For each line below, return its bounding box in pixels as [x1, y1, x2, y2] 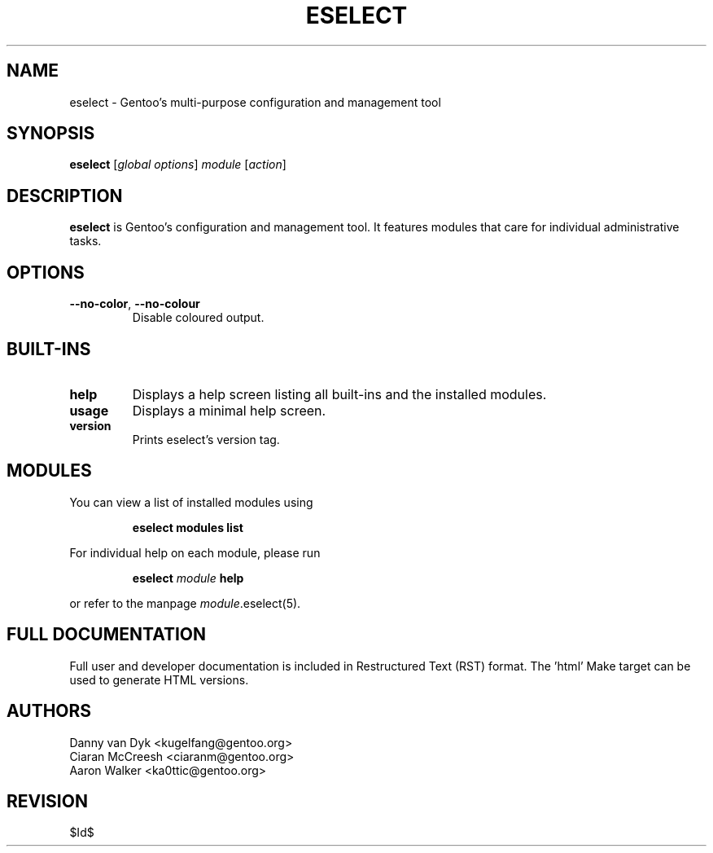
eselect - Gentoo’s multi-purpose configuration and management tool [69, 95, 441, 109]
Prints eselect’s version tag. [132, 432, 280, 446]
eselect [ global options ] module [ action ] [69, 157, 287, 172]
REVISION [7, 790, 88, 811]
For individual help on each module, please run [69, 545, 321, 560]
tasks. [69, 234, 102, 248]
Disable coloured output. [132, 310, 265, 325]
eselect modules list [132, 520, 243, 534]
